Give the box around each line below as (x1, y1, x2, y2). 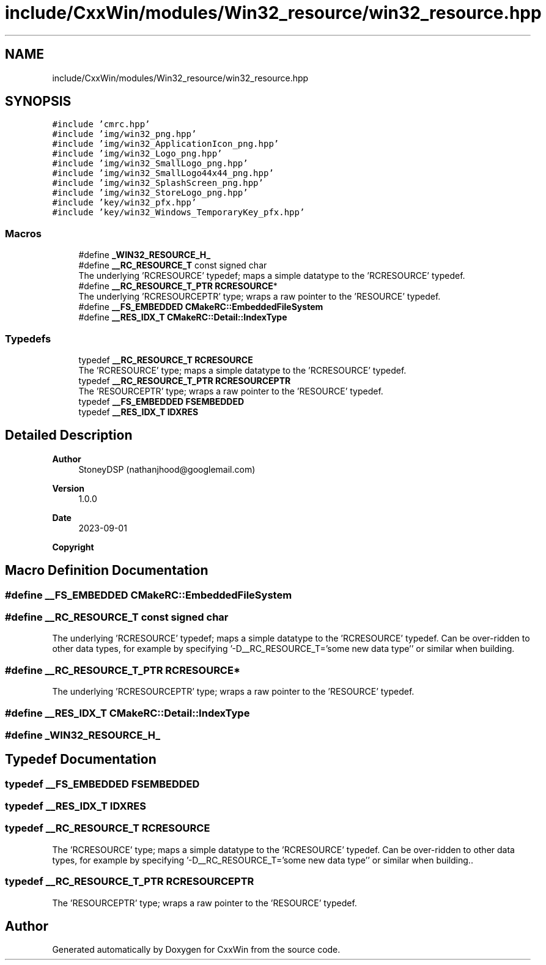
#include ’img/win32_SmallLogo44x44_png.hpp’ (52, 168, 274, 179)
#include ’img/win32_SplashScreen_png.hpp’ (52, 178, 264, 188)
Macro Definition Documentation (5, 563, 208, 579)
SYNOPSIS (5, 94, 72, 109)
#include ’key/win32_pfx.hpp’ (52, 198, 197, 208)
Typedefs (5, 332, 51, 345)
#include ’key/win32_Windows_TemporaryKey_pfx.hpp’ (52, 207, 305, 218)
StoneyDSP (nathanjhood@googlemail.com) (78, 464, 256, 475)
